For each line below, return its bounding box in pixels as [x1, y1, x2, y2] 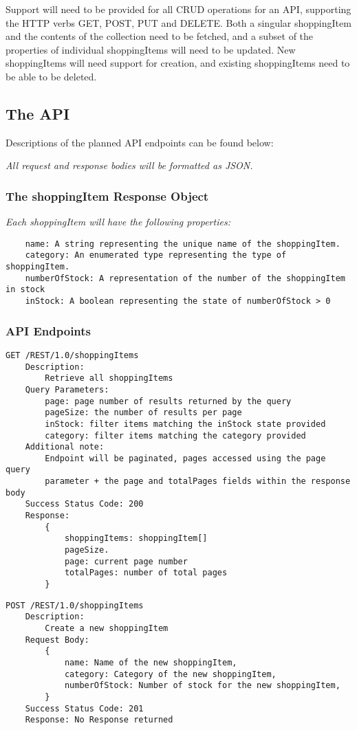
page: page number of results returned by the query [45, 396, 292, 406]
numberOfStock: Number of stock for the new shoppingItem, [64, 681, 340, 691]
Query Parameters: [25, 384, 109, 395]
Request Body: [25, 634, 89, 645]
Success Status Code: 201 [25, 703, 144, 714]
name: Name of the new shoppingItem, [64, 657, 237, 667]
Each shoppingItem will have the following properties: [6, 214, 230, 229]
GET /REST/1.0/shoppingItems [6, 350, 139, 360]
